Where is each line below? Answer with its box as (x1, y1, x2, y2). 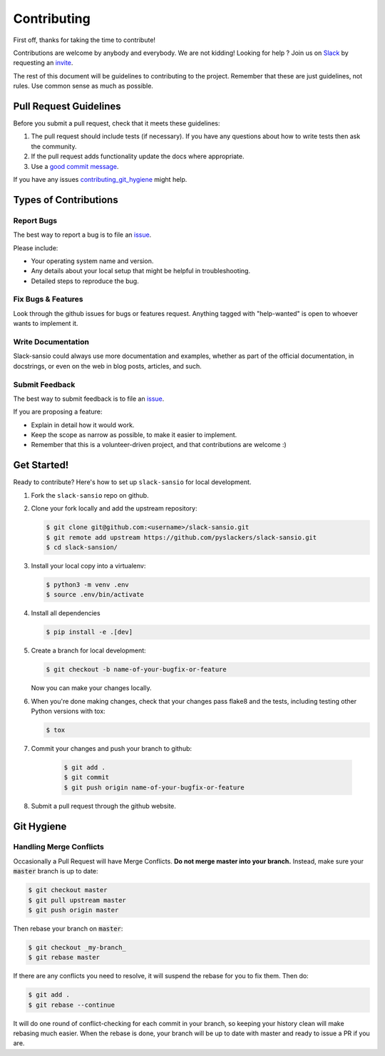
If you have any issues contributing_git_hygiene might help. (13, 175, 188, 183)
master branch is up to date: (13, 867, 99, 876)
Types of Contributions (13, 193, 118, 206)
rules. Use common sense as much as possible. (13, 82, 153, 91)
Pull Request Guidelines (13, 100, 121, 112)
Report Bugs (13, 215, 57, 225)
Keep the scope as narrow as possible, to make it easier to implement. (31, 431, 237, 439)
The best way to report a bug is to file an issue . (13, 230, 152, 239)
